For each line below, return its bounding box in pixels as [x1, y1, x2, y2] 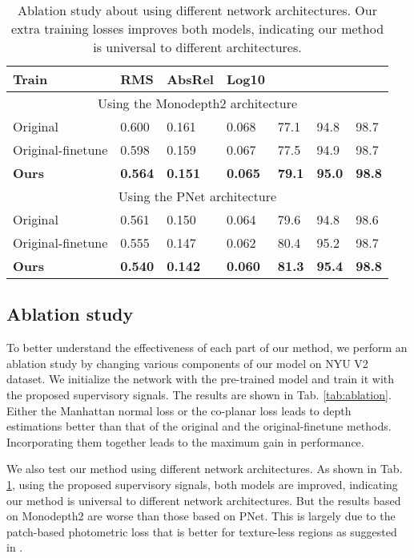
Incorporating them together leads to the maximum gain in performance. [6, 433, 364, 450]
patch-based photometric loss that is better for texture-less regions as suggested [6, 523, 397, 540]
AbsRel [167, 70, 214, 88]
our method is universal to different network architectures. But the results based [6, 491, 401, 508]
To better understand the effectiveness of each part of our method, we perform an [6, 339, 408, 356]
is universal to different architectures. [93, 38, 302, 56]
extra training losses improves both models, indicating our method [10, 19, 384, 38]
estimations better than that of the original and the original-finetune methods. [6, 418, 392, 435]
